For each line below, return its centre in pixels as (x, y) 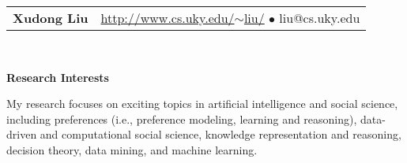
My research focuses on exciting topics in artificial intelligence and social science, (202, 104)
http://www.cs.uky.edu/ (168, 18)
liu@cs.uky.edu (320, 18)
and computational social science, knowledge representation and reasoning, (220, 134)
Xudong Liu (51, 18)
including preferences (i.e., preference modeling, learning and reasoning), (182, 119)
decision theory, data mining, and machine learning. (132, 149)
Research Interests (58, 77)
